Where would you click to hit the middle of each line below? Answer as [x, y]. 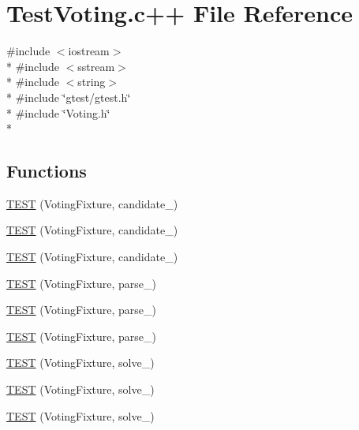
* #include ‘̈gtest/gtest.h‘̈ [69, 97]
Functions [47, 171]
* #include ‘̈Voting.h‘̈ [58, 112]
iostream [89, 51]
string [92, 82]
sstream [96, 66]
